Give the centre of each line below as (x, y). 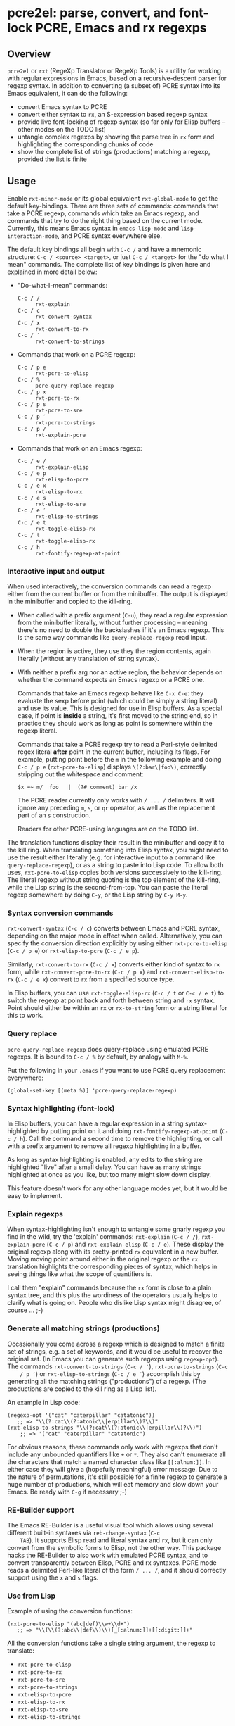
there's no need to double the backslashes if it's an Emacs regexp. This (121, 630)
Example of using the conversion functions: (70, 1611)
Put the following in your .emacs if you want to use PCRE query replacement (116, 1070)
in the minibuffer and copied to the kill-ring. (70, 601)
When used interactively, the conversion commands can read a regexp (109, 586)
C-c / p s (32, 404)
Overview (29, 54)
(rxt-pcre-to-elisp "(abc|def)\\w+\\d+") (69, 1624)
